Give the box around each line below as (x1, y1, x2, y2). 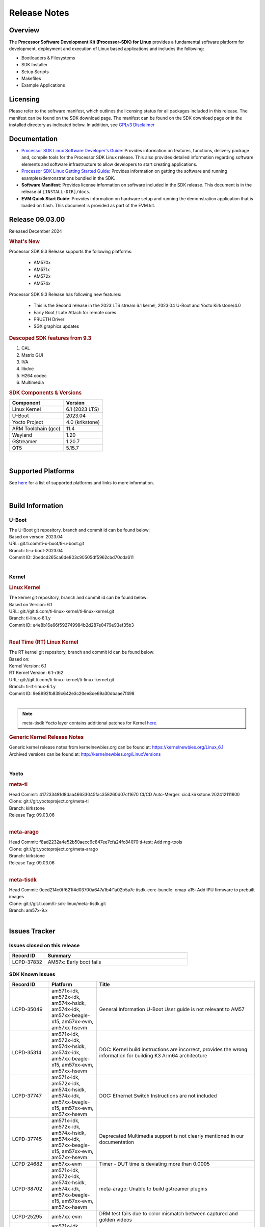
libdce (21, 366, 34, 372)
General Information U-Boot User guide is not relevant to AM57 (99, 1006, 245, 1013)
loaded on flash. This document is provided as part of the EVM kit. (21, 203, 156, 209)
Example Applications (21, 82, 65, 88)
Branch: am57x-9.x (9, 907, 48, 913)
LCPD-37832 (12, 959, 43, 965)
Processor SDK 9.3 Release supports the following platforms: (9, 248, 132, 255)
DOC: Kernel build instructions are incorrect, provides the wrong (99, 1046, 248, 1053)
